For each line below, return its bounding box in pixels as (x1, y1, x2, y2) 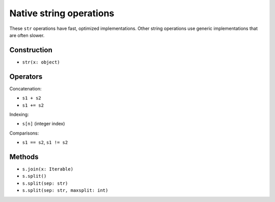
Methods (9, 152, 39, 161)
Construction (9, 46, 53, 54)
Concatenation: (9, 85, 42, 91)
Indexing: (9, 111, 29, 117)
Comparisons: (9, 130, 39, 136)
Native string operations (9, 8, 115, 19)
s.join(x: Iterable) (22, 166, 74, 172)
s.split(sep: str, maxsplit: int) (22, 188, 108, 193)
